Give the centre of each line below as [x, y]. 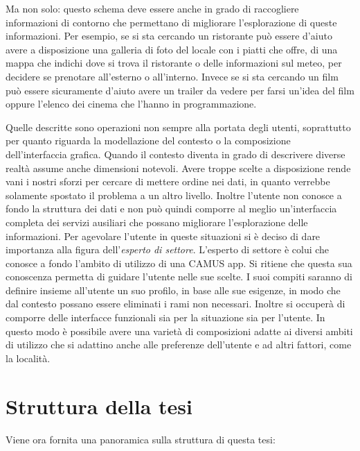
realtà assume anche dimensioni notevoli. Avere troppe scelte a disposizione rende [178, 168]
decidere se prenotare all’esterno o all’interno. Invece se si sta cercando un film [172, 76]
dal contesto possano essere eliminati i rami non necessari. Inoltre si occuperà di [175, 304]
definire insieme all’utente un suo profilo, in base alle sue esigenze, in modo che [173, 290]
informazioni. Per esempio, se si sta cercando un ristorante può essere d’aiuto [169, 36]
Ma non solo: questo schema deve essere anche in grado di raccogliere [152, 8]
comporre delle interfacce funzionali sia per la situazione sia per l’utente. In [165, 317]
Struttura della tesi [99, 406]
